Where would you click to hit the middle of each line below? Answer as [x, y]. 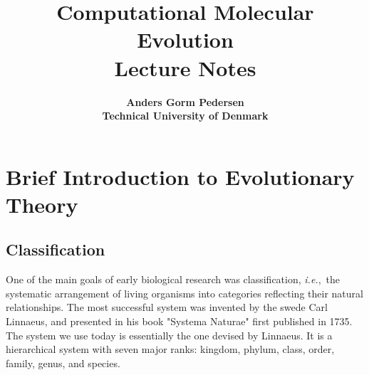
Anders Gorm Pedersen [185, 101]
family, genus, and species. [63, 363]
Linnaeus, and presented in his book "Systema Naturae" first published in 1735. [179, 321]
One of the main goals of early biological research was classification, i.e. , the [173, 279]
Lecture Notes [185, 67]
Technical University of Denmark [185, 116]
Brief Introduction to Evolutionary [180, 176]
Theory [42, 204]
